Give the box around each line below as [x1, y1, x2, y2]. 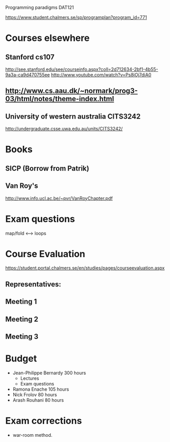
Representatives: [5, 280, 61, 289]
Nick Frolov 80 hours [12, 391, 57, 397]
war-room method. [12, 432, 53, 438]
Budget [5, 353, 37, 364]
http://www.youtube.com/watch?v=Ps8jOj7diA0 [51, 72, 152, 78]
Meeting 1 [5, 297, 37, 306]
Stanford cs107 [5, 52, 55, 61]
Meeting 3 [5, 332, 38, 341]
